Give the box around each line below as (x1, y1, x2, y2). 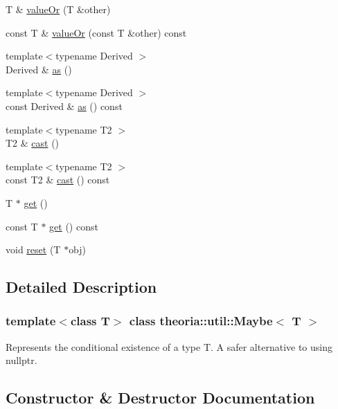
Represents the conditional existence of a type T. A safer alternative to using (6, 339, 332, 354)
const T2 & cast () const (6, 172, 110, 187)
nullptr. (6, 353, 37, 367)
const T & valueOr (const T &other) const (6, 25, 187, 39)
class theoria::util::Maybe (129, 312, 273, 329)
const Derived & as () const (6, 98, 123, 113)
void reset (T (6, 242, 61, 257)
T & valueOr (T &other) (6, 2, 111, 16)
